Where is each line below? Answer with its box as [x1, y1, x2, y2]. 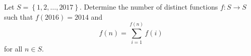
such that [4, 11, 33, 22]
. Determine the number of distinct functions [80, 2, 218, 12]
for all [4, 43, 23, 54]
